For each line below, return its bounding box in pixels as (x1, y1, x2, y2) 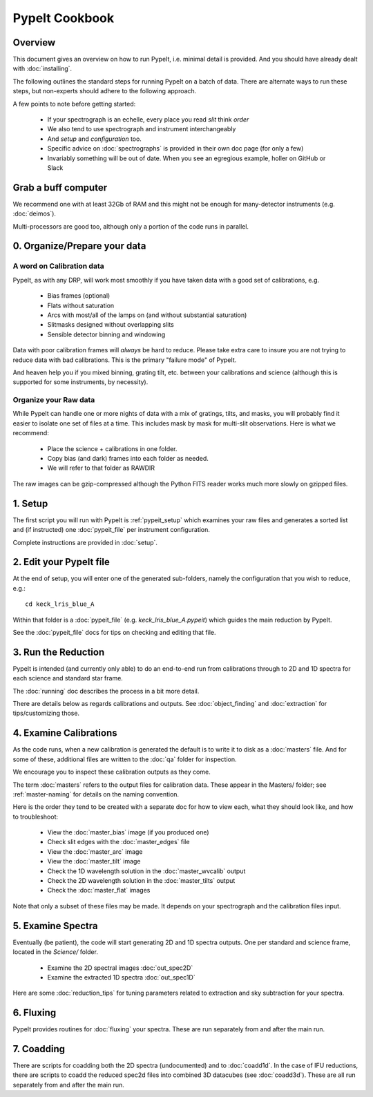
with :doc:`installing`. (12, 64, 73, 73)
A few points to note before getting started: (12, 99, 136, 108)
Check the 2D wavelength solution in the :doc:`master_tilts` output (47, 877, 236, 885)
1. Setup (12, 497, 48, 509)
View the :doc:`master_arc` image (47, 847, 143, 856)
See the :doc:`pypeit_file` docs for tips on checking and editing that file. (12, 628, 216, 636)
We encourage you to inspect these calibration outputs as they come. (12, 767, 211, 776)
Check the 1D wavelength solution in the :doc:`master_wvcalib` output (47, 867, 246, 875)
